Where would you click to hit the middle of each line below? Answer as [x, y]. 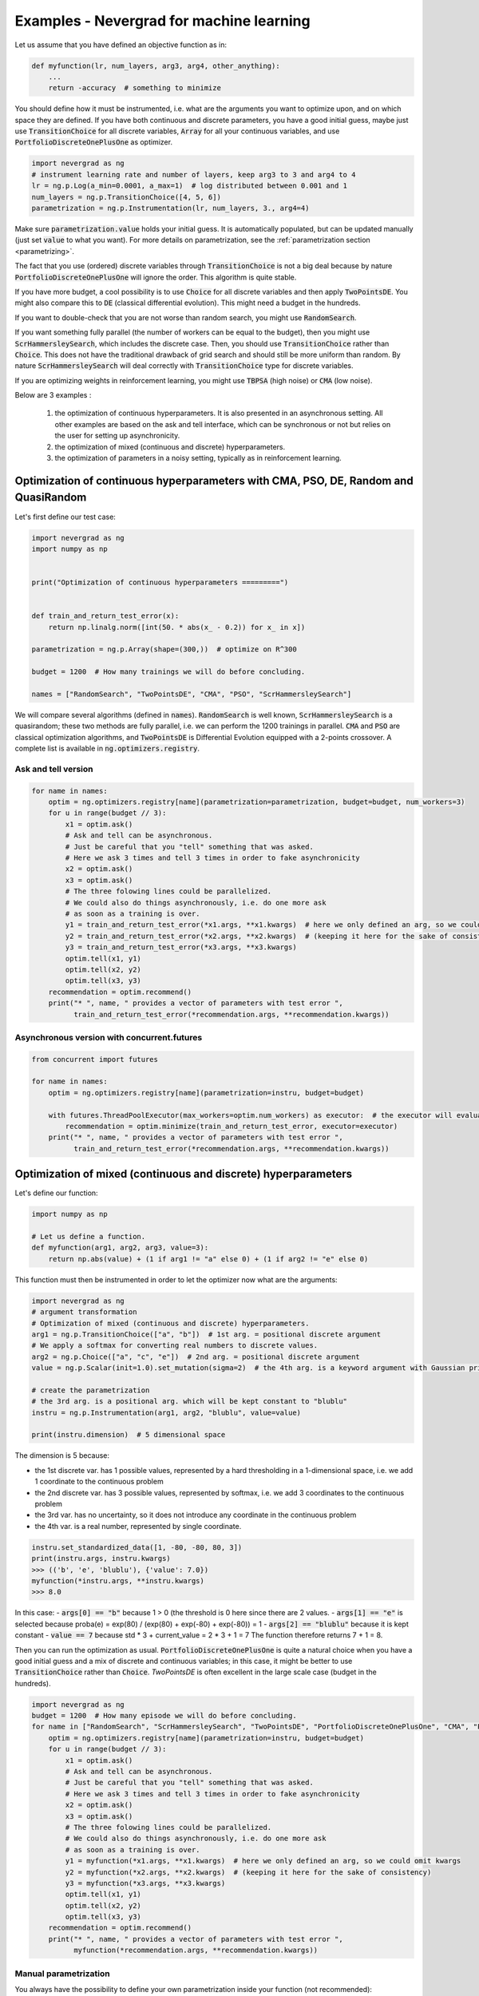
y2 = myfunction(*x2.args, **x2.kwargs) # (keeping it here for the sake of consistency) [248, 1872]
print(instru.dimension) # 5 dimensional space [129, 1435]
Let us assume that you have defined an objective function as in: [121, 45]
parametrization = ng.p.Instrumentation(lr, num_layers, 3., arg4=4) [170, 208]
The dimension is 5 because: [62, 1455]
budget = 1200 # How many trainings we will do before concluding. [168, 672]
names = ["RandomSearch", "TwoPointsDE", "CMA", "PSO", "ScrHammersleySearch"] [192, 694]
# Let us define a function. [89, 1237]
